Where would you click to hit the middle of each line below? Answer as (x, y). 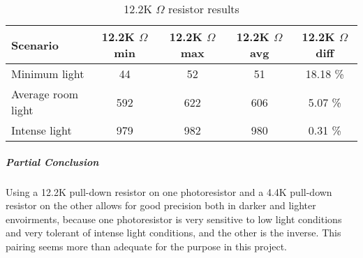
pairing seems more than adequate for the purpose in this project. (147, 246)
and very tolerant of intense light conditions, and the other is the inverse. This (173, 233)
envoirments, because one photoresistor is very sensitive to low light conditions (174, 219)
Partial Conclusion (52, 161)
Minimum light (48, 74)
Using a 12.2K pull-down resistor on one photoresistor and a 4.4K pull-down (169, 191)
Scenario (35, 45)
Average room (45, 94)
